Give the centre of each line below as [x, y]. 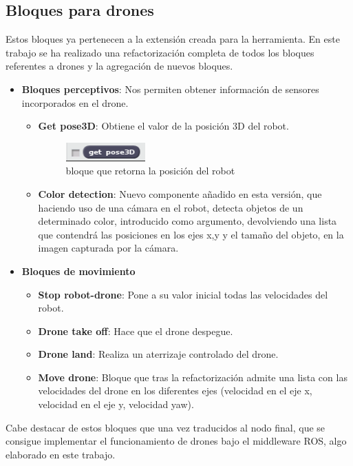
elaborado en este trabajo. [61, 454]
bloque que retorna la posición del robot [150, 171]
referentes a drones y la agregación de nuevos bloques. [119, 66]
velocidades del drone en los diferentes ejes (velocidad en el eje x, [175, 391]
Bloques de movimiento [78, 271]
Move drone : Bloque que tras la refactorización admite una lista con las [193, 377]
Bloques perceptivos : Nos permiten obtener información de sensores [170, 89]
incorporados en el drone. [75, 102]
